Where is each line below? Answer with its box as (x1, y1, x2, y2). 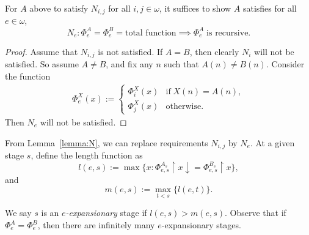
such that (164, 58, 199, 70)
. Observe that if (225, 206, 286, 219)
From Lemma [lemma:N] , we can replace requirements (5, 136, 208, 149)
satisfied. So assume (5, 58, 79, 70)
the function (5, 70, 51, 83)
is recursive (206, 28, 249, 37)
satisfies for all (242, 2, 297, 14)
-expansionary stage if (65, 206, 147, 219)
